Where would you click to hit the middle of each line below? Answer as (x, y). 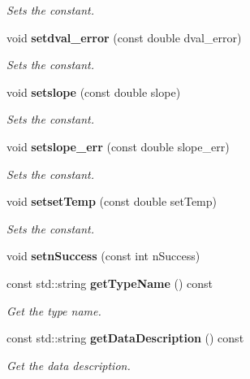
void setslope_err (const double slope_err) (118, 146)
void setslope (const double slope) (94, 91)
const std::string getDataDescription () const (125, 338)
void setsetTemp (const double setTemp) (112, 201)
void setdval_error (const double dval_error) (124, 37)
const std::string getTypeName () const (110, 283)
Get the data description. (69, 365)
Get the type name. (54, 310)
